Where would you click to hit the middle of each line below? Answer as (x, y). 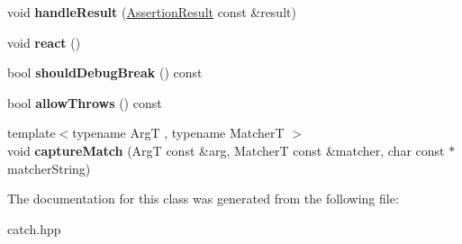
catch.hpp (34, 228)
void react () (44, 42)
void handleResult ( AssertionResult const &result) (152, 12)
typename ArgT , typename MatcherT (178, 133)
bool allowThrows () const (85, 102)
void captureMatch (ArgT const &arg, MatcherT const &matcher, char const (226, 150)
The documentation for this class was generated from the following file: (203, 199)
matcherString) (49, 168)
